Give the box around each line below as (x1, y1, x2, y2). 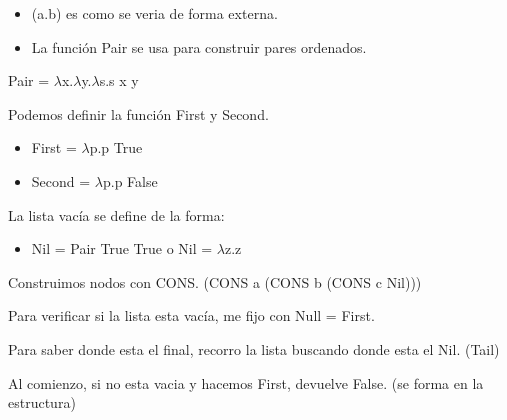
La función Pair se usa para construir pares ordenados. (31, 36, 367, 57)
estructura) (8, 392, 76, 413)
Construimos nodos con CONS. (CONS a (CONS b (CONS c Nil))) (8, 271, 422, 292)
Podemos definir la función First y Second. (8, 103, 269, 124)
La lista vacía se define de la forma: (8, 204, 225, 225)
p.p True (89, 137, 143, 158)
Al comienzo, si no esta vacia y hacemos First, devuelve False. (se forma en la (8, 372, 484, 393)
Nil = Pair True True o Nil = (31, 238, 213, 259)
